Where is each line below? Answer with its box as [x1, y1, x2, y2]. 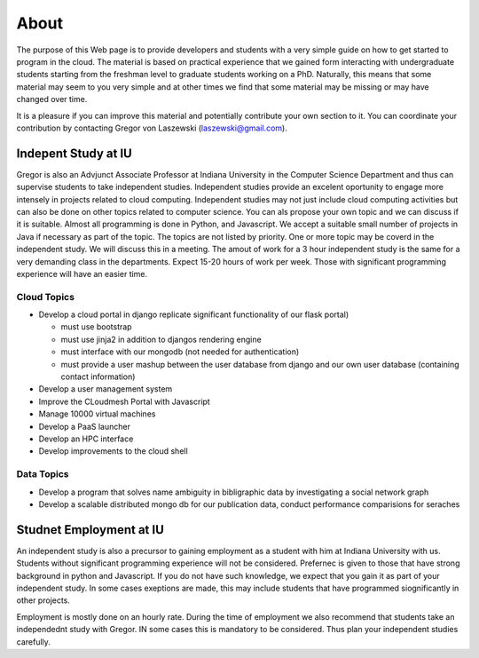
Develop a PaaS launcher [38, 421, 130, 432]
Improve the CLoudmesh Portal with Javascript [38, 396, 210, 407]
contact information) [60, 371, 136, 382]
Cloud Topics [16, 290, 75, 303]
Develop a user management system [38, 384, 173, 394]
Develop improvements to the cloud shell [38, 446, 188, 456]
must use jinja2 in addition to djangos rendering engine [60, 334, 262, 345]
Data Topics [16, 468, 69, 480]
